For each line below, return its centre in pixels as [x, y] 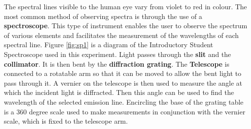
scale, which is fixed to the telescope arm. [66, 121]
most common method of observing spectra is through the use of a [103, 16]
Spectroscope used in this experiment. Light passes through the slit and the [117, 54]
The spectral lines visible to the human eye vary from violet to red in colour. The [125, 6]
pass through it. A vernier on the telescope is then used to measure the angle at [123, 83]
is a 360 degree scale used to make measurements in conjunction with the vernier [125, 111]
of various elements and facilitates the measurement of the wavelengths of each [121, 35]
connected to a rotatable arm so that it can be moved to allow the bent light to [123, 73]
